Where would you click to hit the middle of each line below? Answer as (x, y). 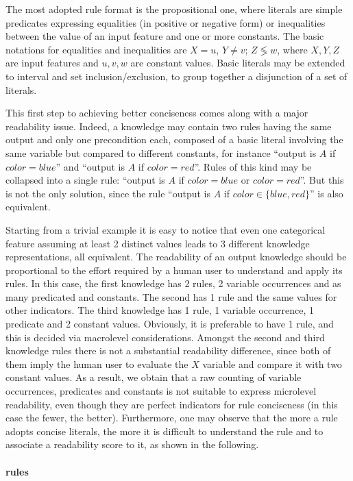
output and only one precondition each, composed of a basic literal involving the (174, 139)
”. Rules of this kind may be (253, 166)
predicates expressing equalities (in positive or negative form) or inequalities (166, 22)
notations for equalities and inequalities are (96, 49)
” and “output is (90, 166)
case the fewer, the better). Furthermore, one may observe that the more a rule (172, 418)
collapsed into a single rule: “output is (85, 180)
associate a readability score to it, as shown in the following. (132, 444)
